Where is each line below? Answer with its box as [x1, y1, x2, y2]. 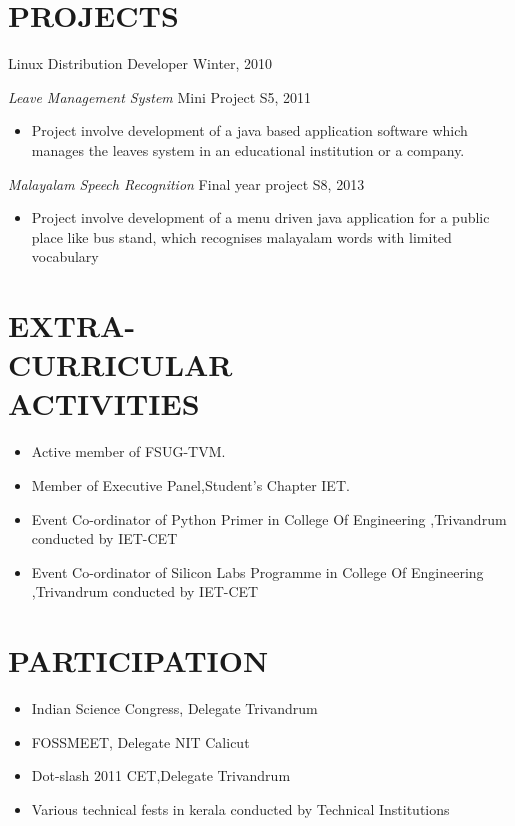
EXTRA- [8, 305, 136, 346]
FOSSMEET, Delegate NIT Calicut [31, 731, 250, 752]
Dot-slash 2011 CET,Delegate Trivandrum [31, 765, 291, 786]
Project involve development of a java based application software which [31, 120, 468, 141]
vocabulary [31, 246, 99, 267]
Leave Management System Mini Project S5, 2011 [8, 86, 312, 107]
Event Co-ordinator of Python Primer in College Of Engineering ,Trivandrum [31, 508, 507, 529]
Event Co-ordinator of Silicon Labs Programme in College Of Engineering [31, 561, 484, 582]
